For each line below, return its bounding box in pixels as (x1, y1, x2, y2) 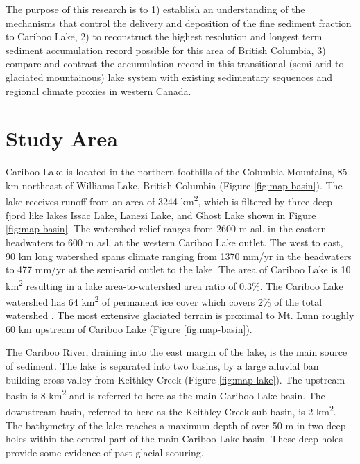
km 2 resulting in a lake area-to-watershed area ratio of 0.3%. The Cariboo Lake (6, 276, 343, 293)
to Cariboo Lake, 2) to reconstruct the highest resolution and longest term (6, 29, 323, 44)
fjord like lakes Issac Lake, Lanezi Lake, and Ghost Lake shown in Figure (6, 207, 316, 222)
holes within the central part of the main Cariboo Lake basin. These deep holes (6, 431, 343, 446)
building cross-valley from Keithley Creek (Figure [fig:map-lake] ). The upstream (6, 372, 345, 386)
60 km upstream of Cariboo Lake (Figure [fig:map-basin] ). (6, 321, 252, 336)
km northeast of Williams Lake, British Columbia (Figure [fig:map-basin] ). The (6, 178, 343, 192)
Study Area (6, 124, 118, 153)
